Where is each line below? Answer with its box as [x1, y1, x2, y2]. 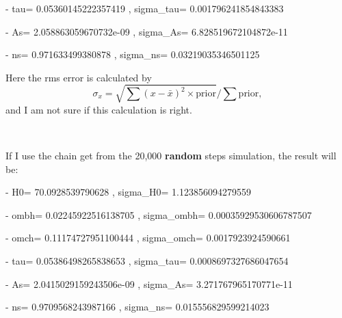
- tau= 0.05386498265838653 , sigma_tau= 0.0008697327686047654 [5, 254, 289, 268]
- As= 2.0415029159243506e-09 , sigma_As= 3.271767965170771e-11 [5, 276, 293, 291]
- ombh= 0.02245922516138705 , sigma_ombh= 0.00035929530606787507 [5, 207, 312, 222]
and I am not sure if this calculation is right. [5, 102, 192, 116]
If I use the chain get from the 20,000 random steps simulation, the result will [5, 148, 337, 163]
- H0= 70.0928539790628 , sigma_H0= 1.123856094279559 [5, 185, 252, 199]
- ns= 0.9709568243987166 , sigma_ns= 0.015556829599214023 [5, 300, 269, 314]
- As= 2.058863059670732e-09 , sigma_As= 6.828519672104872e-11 [5, 24, 288, 38]
